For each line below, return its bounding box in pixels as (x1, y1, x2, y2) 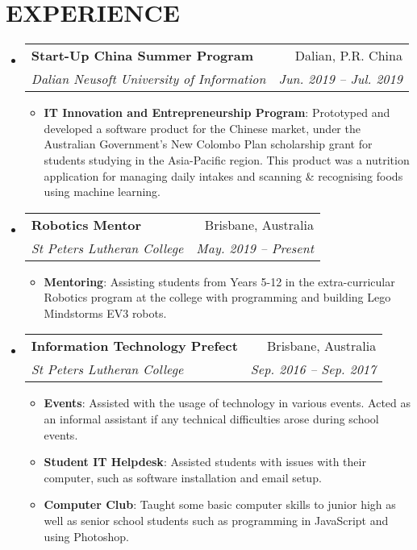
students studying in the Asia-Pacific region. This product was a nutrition (44, 151, 410, 168)
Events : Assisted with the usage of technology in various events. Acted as (44, 394, 411, 411)
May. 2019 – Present (196, 238, 314, 257)
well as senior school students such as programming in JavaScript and (44, 512, 389, 529)
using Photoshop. (44, 527, 129, 544)
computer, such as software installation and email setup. (44, 469, 322, 485)
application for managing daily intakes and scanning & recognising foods (44, 167, 403, 184)
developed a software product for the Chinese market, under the (44, 119, 361, 136)
